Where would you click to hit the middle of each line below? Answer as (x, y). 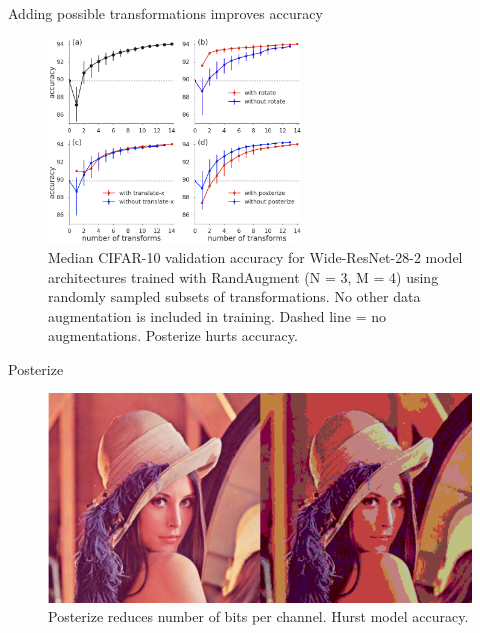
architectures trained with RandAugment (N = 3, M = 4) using (243, 276)
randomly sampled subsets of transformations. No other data (234, 296)
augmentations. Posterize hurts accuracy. (173, 335)
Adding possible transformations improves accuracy (165, 13)
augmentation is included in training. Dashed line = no (217, 315)
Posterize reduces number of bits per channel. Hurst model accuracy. (258, 616)
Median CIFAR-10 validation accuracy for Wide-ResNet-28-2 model (255, 256)
